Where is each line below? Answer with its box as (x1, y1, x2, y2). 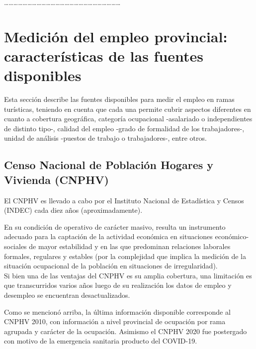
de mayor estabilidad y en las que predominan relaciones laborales (29, 241, 231, 252)
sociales (4, 241, 27, 252)
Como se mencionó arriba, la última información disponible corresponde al (4, 306, 231, 317)
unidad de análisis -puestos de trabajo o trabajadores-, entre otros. (4, 133, 207, 143)
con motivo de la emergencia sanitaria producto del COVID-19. (4, 336, 197, 346)
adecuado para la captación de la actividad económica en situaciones (4, 231, 213, 242)
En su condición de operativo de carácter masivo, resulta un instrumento (4, 221, 226, 232)
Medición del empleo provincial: (4, 26, 228, 46)
